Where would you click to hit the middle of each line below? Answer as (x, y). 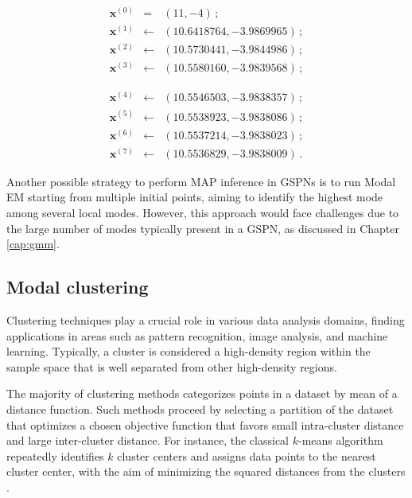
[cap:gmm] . (33, 244)
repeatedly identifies (55, 455)
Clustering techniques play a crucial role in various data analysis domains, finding (206, 320)
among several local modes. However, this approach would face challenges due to (203, 213)
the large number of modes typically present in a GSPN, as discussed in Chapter (203, 228)
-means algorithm (340, 440)
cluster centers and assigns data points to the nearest (247, 455)
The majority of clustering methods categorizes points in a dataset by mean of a (202, 393)
